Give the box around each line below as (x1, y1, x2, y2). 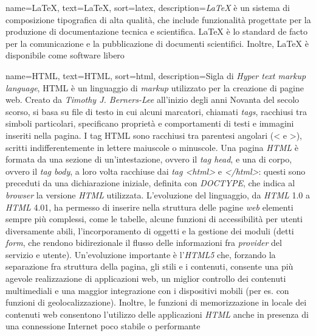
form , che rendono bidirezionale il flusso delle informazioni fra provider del (5, 236, 282, 249)
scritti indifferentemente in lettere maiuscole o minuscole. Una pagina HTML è (5, 141, 298, 153)
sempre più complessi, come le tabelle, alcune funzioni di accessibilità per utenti (5, 212, 303, 225)
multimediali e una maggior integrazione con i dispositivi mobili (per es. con (5, 284, 289, 296)
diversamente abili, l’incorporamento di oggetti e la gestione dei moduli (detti (5, 224, 294, 237)
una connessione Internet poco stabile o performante (5, 320, 201, 332)
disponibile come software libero (5, 49, 125, 61)
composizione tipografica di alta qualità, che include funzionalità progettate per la (5, 13, 311, 26)
